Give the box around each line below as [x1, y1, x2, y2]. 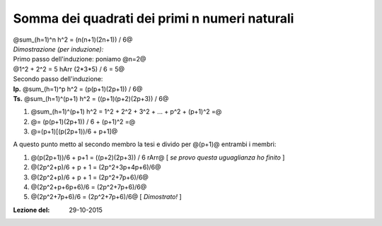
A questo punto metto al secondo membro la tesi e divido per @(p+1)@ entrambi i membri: [13, 140, 277, 148]
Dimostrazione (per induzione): [13, 44, 104, 53]
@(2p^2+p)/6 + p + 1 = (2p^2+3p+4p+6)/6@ [30, 163, 162, 172]
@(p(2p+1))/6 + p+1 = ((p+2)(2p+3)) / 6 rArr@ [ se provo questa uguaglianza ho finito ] [30, 153, 285, 162]
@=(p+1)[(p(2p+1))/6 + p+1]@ [30, 127, 118, 136]
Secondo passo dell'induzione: [13, 75, 103, 83]
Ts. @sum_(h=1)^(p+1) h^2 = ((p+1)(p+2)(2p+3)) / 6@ [13, 94, 169, 102]
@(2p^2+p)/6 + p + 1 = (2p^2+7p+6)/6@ [30, 173, 149, 182]
